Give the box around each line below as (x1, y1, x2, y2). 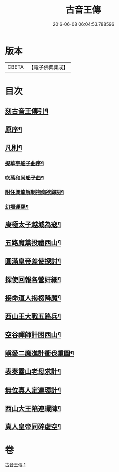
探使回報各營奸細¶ (5, 276, 61, 284)
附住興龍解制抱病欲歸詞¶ (5, 189, 64, 196)
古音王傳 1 (5, 462, 26, 468)
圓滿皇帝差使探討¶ (5, 257, 61, 265)
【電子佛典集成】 (28, 64, 68, 71)
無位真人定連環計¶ (5, 386, 61, 394)
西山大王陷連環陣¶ (5, 405, 61, 413)
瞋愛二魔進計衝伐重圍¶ (5, 349, 74, 357)
